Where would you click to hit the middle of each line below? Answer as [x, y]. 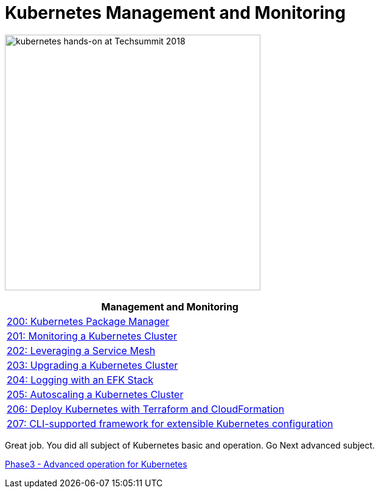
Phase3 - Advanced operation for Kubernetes [96, 464]
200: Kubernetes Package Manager [88, 321]
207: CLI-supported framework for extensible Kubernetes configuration [170, 423]
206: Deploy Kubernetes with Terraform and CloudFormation [146, 409]
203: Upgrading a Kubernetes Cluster [92, 365]
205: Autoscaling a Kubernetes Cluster [95, 394]
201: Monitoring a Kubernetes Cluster [92, 336]
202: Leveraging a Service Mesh [81, 350]
